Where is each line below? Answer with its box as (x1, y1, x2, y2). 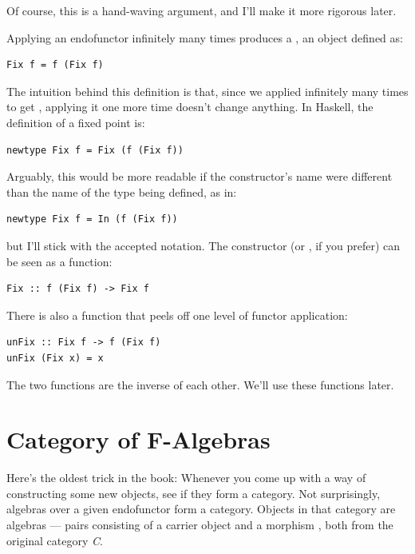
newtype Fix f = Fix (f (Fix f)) (6, 144, 184, 156)
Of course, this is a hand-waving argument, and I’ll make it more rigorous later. (6, 2, 397, 18)
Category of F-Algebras (6, 423, 271, 456)
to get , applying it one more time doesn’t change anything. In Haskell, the (6, 98, 373, 115)
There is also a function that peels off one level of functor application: (6, 306, 348, 323)
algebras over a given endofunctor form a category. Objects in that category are (6, 500, 396, 517)
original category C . (6, 532, 103, 548)
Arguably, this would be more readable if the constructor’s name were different (6, 168, 393, 185)
